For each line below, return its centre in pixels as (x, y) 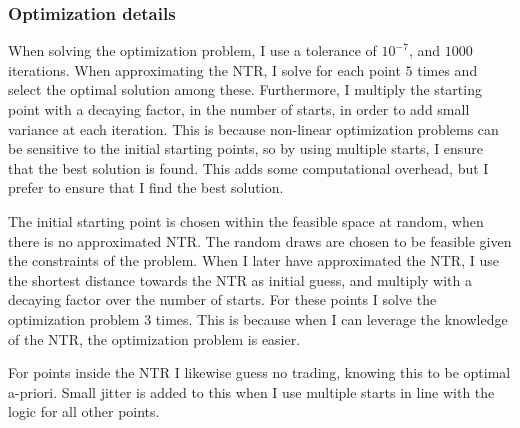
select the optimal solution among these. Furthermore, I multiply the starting (245, 89)
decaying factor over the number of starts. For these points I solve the (222, 299)
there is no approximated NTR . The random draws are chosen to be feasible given (260, 240)
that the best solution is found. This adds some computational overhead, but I (248, 167)
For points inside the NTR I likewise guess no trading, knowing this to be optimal (259, 372)
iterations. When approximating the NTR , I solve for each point (204, 69)
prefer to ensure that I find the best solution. (146, 187)
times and (447, 69)
